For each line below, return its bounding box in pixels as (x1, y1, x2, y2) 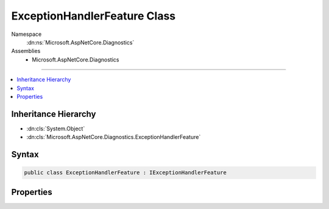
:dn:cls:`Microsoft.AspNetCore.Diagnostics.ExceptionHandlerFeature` (26, 133, 201, 141)
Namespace (11, 30, 42, 38)
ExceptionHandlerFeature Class (11, 9, 176, 23)
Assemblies (11, 48, 41, 55)
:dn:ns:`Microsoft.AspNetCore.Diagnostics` (26, 38, 135, 46)
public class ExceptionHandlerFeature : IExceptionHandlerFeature (24, 169, 227, 176)
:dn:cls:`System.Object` (26, 125, 85, 132)
